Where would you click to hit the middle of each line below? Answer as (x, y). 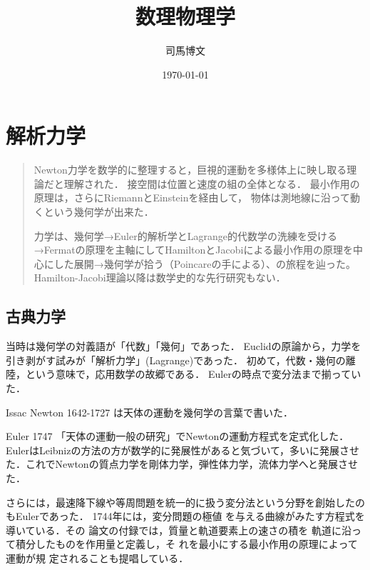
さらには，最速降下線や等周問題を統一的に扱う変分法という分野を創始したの (185, 502)
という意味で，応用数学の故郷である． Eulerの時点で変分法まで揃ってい (193, 374)
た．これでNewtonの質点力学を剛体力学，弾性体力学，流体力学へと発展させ (182, 464)
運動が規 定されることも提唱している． (97, 557)
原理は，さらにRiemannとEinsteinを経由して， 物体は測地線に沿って (192, 197)
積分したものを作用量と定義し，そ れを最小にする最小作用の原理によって (186, 544)
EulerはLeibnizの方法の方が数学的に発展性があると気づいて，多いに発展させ (183, 450)
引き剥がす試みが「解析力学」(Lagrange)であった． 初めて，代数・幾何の (176, 360)
